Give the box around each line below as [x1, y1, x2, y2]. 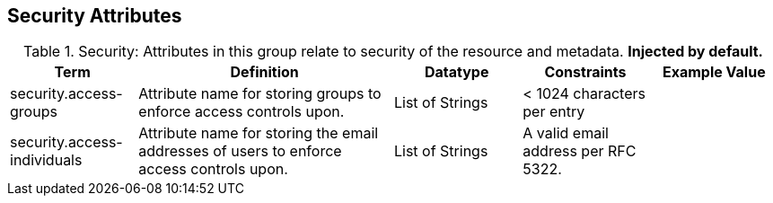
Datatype [424, 63, 489, 82]
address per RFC [523, 142, 637, 161]
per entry [523, 102, 585, 121]
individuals [10, 151, 83, 170]
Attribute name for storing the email [138, 124, 379, 143]
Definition [230, 63, 299, 82]
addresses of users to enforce [138, 142, 342, 161]
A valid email [523, 124, 609, 143]
